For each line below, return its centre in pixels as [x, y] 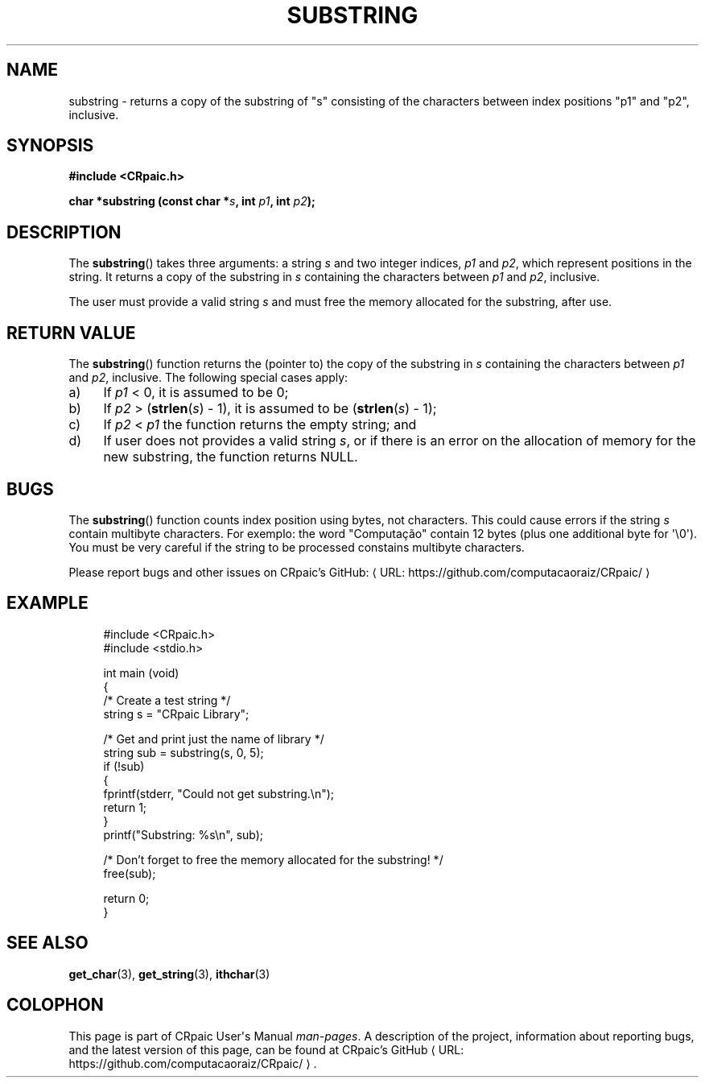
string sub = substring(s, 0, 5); [183, 752]
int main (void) [141, 672]
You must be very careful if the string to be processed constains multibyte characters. [297, 547]
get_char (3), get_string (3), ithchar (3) [169, 974]
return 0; [126, 898]
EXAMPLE [47, 603]
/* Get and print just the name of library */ [214, 739]
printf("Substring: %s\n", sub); [183, 834]
